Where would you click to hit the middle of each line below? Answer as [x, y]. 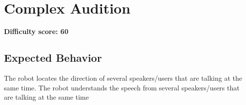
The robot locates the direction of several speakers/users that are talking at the [123, 78]
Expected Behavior [53, 58]
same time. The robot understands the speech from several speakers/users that [122, 87]
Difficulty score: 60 [36, 31]
